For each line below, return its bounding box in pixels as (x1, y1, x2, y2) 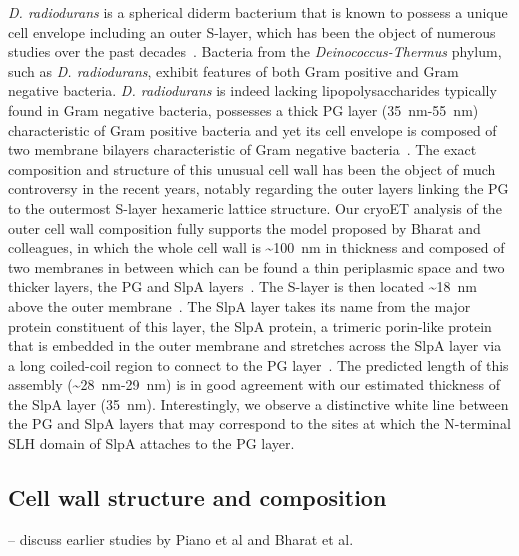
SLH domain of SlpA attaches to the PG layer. (8, 433, 295, 454)
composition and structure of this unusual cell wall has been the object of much (8, 158, 496, 179)
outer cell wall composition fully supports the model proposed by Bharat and (8, 217, 481, 238)
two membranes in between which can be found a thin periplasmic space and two (8, 256, 505, 277)
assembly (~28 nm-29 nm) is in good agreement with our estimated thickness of (8, 374, 501, 395)
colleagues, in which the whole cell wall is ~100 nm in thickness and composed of (8, 237, 505, 258)
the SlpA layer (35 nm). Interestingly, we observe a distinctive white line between (8, 393, 509, 414)
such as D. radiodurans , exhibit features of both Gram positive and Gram (8, 60, 459, 81)
